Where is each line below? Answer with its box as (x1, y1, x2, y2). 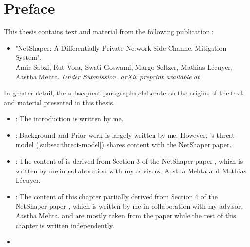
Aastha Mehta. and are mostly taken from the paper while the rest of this (15, 210, 236, 221)
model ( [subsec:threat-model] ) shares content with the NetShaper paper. (15, 139, 231, 150)
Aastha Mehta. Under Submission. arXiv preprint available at (15, 71, 200, 81)
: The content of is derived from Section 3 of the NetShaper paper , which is (15, 156, 243, 166)
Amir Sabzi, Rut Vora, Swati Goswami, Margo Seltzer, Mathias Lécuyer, (15, 61, 232, 72)
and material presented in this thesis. (4, 97, 115, 107)
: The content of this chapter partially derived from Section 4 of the (15, 191, 218, 201)
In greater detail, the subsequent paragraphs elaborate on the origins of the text (4, 88, 243, 98)
